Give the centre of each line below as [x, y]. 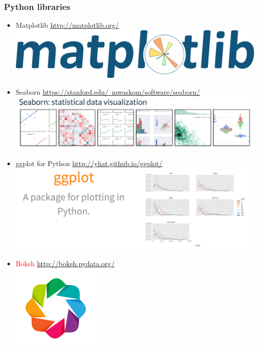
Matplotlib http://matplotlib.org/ [67, 25]
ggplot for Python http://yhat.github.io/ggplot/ [89, 163]
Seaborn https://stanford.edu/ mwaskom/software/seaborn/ [108, 91]
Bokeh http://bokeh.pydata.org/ [65, 263]
